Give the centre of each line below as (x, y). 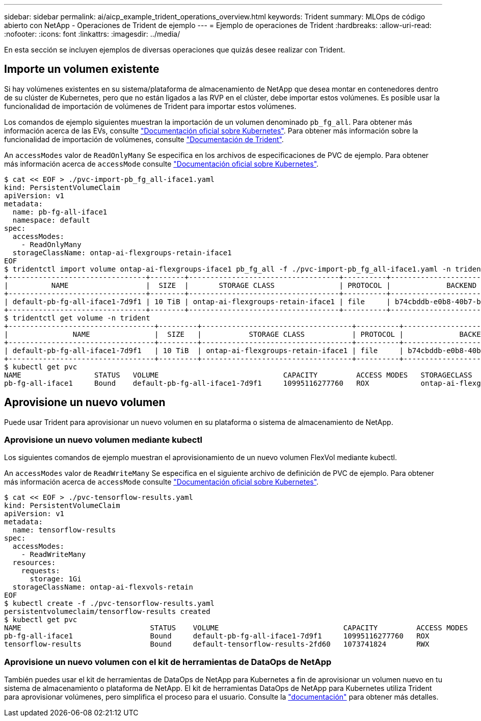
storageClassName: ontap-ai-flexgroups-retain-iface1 (122, 252)
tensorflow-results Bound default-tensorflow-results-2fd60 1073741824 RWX (217, 644)
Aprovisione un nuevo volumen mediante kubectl (103, 440)
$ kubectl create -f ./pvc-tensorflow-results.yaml (110, 604)
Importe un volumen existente (82, 69)
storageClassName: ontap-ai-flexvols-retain (103, 587)
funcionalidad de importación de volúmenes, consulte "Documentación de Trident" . (144, 139)
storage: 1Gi (56, 579)
